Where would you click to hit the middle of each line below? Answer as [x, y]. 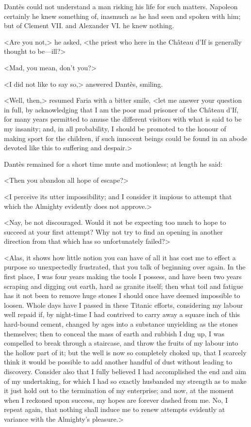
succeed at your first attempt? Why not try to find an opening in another [113, 231]
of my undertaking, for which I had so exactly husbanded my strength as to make [125, 381]
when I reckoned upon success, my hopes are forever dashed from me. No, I [116, 400]
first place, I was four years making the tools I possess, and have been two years [123, 277]
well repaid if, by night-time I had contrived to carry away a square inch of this [122, 314]
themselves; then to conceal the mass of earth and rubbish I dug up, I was [114, 333]
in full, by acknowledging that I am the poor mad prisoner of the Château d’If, [121, 109]
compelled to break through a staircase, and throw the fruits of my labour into [121, 343]
